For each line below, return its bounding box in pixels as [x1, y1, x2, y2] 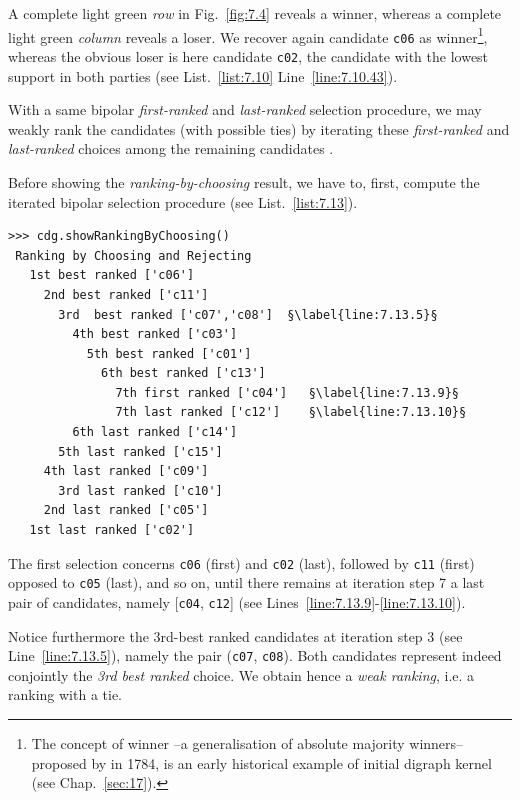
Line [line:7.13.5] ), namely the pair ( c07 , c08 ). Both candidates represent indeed [8, 645, 502, 666]
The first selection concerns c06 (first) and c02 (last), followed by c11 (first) [8, 552, 475, 573]
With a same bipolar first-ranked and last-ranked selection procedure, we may [8, 99, 482, 120]
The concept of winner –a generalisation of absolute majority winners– [31, 733, 464, 754]
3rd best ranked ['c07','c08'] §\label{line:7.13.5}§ [58, 307, 438, 322]
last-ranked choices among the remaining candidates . [8, 138, 334, 159]
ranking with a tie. [8, 684, 123, 705]
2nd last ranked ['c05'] [43, 503, 209, 518]
